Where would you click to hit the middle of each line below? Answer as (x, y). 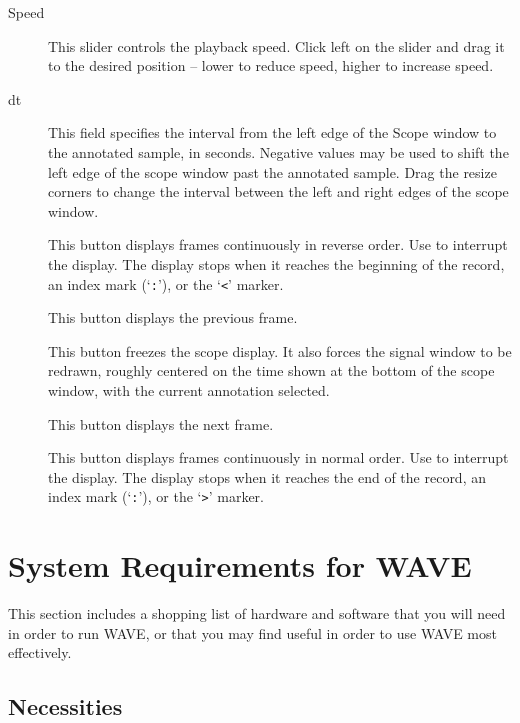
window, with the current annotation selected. (189, 389)
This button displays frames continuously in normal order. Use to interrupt (278, 457)
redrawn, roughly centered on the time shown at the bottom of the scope (271, 370)
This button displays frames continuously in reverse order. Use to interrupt (278, 244)
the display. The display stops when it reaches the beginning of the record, (276, 263)
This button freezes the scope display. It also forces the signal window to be (280, 350)
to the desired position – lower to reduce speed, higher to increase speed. (271, 65)
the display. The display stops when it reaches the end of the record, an (267, 476)
